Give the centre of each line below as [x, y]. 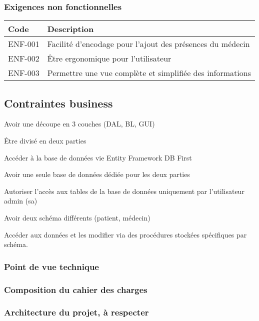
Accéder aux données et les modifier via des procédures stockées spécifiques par [125, 234]
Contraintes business [58, 103]
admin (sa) [21, 201]
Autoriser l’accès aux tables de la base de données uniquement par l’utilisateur [124, 191]
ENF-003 [24, 73]
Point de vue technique [51, 266]
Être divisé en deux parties [45, 141]
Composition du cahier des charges [76, 289]
